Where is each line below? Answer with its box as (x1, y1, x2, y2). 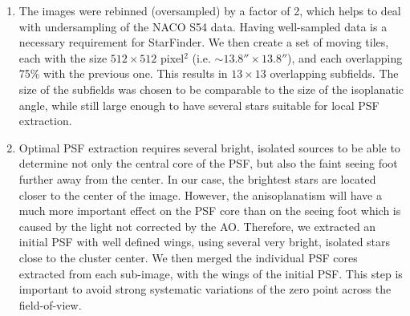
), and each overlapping (287, 49, 403, 66)
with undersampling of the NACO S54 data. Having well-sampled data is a (18, 18, 388, 34)
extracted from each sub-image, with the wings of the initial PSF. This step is (18, 265, 403, 282)
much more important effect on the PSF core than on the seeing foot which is (18, 202, 401, 219)
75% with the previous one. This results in (18, 65, 228, 82)
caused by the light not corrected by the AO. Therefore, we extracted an (18, 217, 376, 234)
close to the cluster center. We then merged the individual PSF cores (18, 249, 358, 265)
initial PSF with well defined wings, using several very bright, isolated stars (18, 233, 391, 250)
